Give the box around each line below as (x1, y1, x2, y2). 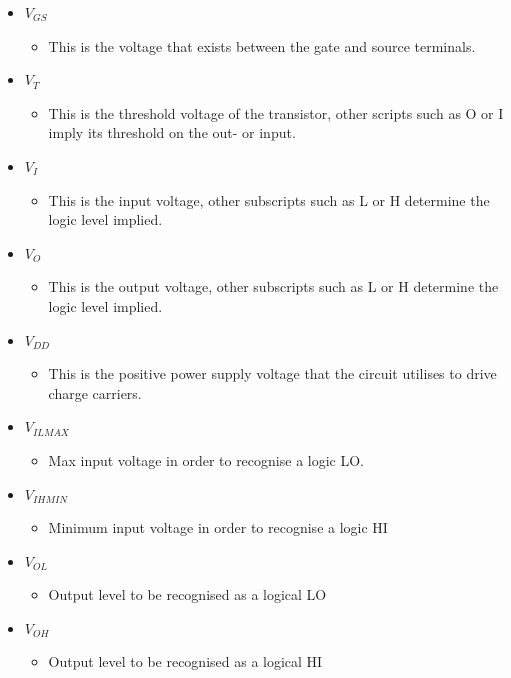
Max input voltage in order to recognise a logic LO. (48, 449, 364, 470)
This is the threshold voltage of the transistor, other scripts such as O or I (48, 102, 504, 123)
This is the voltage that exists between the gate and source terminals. (48, 35, 476, 56)
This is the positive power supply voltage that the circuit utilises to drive (48, 363, 497, 384)
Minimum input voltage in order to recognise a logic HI (48, 517, 388, 538)
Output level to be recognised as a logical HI (48, 651, 323, 672)
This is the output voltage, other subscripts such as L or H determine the (48, 276, 499, 297)
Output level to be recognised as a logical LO (48, 584, 327, 605)
